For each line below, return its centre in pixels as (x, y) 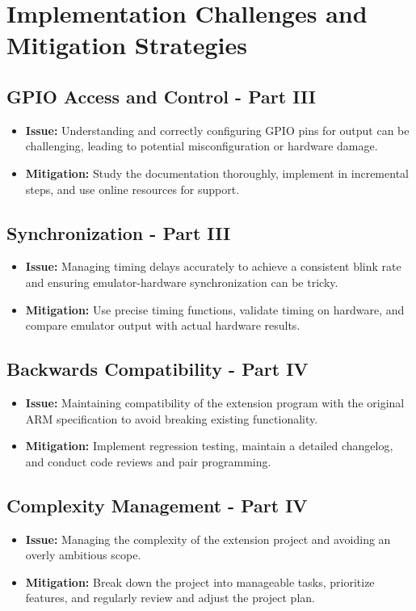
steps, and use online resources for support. (132, 189)
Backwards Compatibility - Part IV (158, 369)
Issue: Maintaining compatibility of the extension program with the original (215, 402)
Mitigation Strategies (127, 45)
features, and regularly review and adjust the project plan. (170, 598)
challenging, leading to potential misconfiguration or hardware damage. (202, 146)
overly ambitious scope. (83, 555)
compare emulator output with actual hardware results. (163, 325)
